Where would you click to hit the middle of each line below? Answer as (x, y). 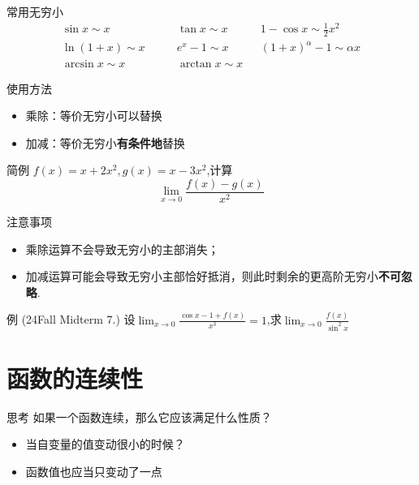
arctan (196, 64)
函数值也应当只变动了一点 (94, 471)
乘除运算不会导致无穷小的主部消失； (122, 249)
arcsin (79, 64)
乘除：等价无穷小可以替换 (94, 116)
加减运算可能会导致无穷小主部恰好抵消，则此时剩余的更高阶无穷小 (202, 276)
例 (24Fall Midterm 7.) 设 (71, 319)
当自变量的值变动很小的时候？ (105, 444)
